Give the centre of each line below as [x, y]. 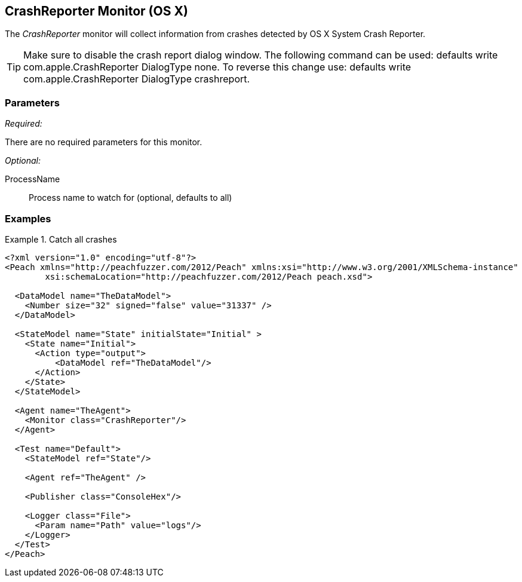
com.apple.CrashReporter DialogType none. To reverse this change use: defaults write [217, 67]
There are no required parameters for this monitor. [104, 142]
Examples [28, 218]
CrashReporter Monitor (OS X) [96, 11]
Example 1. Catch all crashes [61, 239]
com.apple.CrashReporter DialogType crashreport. [137, 79]
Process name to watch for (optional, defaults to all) [130, 198]
